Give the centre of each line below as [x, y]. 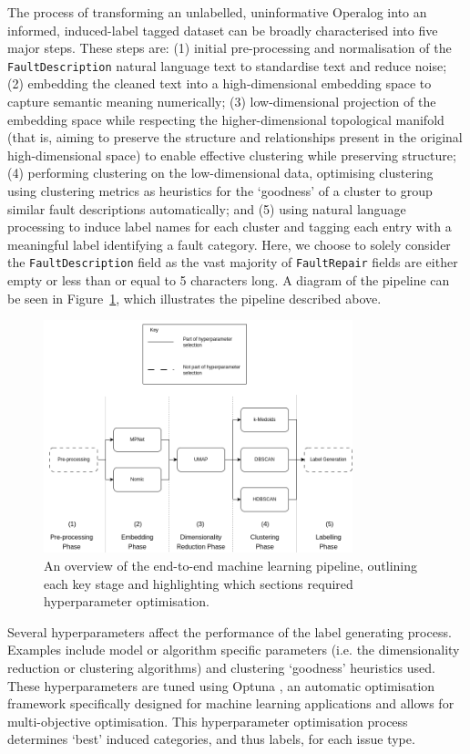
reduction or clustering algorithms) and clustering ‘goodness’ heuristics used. [221, 668]
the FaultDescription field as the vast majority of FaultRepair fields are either [233, 262]
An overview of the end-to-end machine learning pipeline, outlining [231, 566]
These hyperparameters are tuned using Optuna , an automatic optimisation [221, 685]
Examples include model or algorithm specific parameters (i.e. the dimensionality [234, 650]
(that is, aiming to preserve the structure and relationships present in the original [235, 137]
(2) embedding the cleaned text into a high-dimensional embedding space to [220, 83]
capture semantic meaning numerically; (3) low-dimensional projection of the [222, 102]
